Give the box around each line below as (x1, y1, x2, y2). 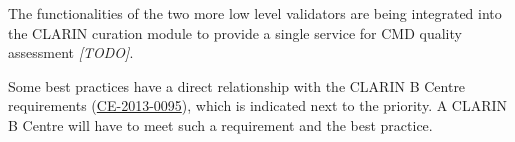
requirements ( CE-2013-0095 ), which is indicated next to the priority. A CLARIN (8, 95, 508, 116)
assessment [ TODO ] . (8, 42, 134, 63)
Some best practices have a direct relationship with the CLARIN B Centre (8, 75, 466, 96)
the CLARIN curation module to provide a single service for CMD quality (8, 22, 462, 43)
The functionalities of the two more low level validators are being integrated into (8, 3, 502, 23)
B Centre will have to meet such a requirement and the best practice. (8, 114, 433, 135)
